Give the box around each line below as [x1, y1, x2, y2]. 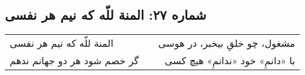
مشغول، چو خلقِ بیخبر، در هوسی [158, 36, 295, 50]
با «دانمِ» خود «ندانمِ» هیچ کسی [164, 53, 295, 68]
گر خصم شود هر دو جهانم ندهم [10, 53, 139, 68]
